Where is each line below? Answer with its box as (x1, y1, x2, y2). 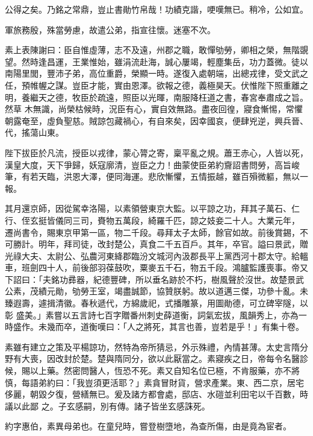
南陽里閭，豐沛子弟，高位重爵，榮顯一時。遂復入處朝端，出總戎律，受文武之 (5, 67, 308, 80)
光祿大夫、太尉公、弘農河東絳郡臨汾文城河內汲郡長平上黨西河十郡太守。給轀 (5, 249, 308, 262)
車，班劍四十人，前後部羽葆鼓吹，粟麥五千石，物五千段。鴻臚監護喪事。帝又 (5, 261, 308, 274)
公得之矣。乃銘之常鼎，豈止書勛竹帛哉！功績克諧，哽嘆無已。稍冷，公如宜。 (5, 3, 308, 15)
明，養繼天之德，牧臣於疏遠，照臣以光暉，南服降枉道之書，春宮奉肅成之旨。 (5, 90, 308, 103)
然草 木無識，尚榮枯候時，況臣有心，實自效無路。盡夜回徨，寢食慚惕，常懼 (5, 103, 303, 115)
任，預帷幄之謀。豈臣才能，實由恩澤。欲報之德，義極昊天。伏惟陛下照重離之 (5, 78, 308, 91)
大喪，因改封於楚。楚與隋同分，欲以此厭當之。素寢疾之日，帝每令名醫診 (21, 352, 308, 365)
